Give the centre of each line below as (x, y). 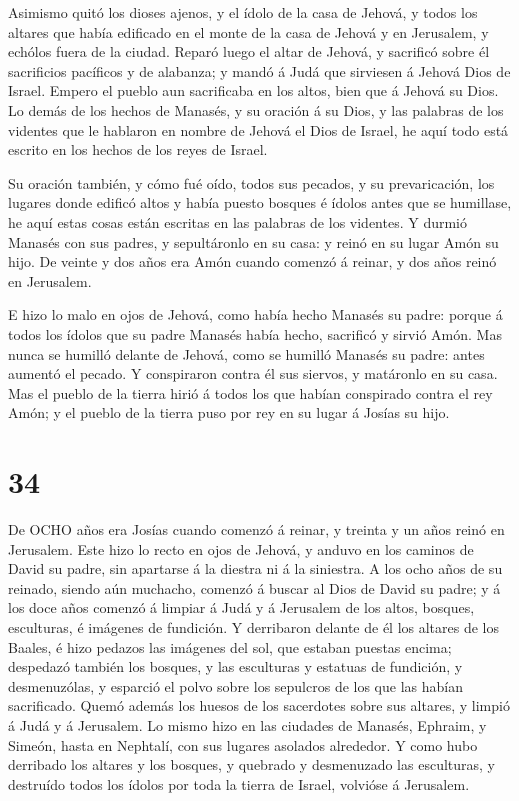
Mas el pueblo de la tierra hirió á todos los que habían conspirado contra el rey (250, 392)
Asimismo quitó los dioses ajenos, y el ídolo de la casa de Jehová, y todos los (243, 12)
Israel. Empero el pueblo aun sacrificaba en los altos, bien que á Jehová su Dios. (253, 90)
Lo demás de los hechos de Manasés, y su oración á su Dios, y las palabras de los (256, 109)
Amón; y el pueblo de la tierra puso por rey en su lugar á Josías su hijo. (229, 412)
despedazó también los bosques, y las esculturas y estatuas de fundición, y (235, 666)
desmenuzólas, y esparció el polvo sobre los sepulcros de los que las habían (235, 685)
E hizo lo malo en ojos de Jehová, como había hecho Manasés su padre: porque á (255, 314)
